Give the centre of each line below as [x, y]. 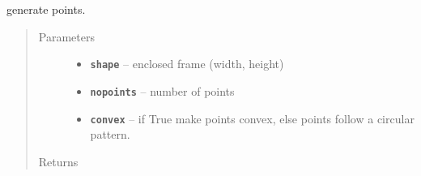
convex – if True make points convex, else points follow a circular [252, 118]
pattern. [110, 134]
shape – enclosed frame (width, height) [187, 64]
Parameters [66, 36]
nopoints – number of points [162, 90]
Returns [58, 161]
